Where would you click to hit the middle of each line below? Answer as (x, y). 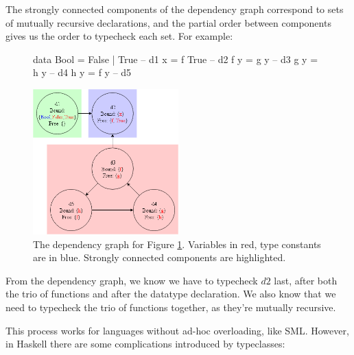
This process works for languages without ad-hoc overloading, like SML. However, (177, 330)
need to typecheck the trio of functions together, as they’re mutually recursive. (171, 307)
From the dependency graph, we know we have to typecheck (132, 280)
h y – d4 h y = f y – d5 (82, 72)
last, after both (306, 280)
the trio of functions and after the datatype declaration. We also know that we (171, 294)
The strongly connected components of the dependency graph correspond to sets (175, 9)
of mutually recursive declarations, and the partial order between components (168, 22)
